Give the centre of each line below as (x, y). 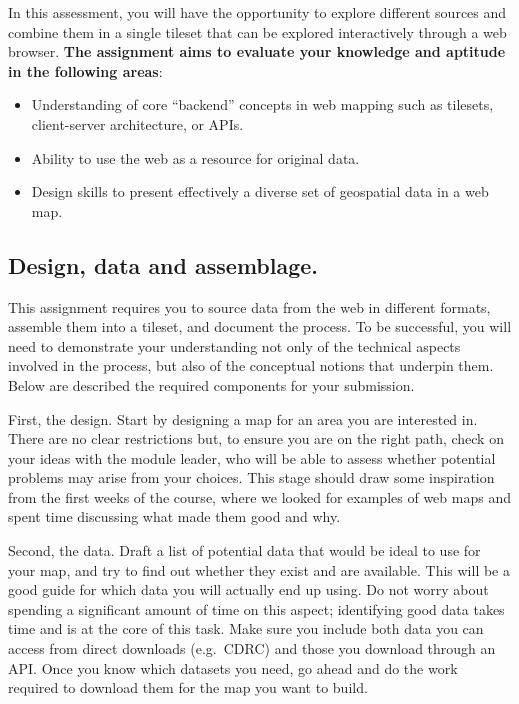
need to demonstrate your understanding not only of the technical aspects (234, 345)
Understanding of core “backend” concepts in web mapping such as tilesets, (262, 104)
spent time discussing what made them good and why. (174, 516)
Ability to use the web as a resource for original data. (195, 157)
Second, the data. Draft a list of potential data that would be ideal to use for (244, 550)
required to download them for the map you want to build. (188, 687)
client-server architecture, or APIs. (137, 123)
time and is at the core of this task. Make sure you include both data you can (246, 628)
